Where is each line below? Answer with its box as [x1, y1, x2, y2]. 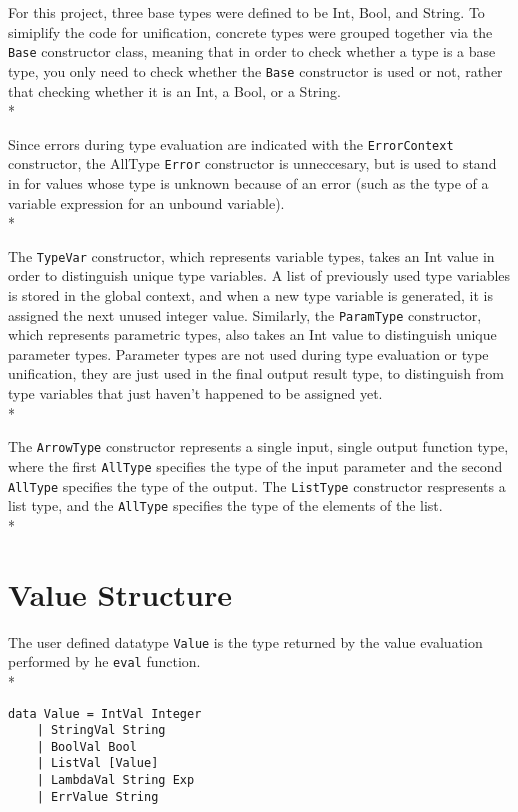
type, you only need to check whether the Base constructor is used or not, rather [8, 60, 503, 81]
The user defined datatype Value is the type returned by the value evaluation [8, 631, 483, 652]
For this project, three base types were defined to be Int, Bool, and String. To [8, 2, 485, 22]
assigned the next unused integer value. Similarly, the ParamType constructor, [8, 304, 482, 325]
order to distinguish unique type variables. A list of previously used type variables [8, 265, 511, 286]
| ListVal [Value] [36, 756, 159, 771]
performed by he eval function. [8, 651, 201, 672]
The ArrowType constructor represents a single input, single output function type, [8, 436, 509, 457]
